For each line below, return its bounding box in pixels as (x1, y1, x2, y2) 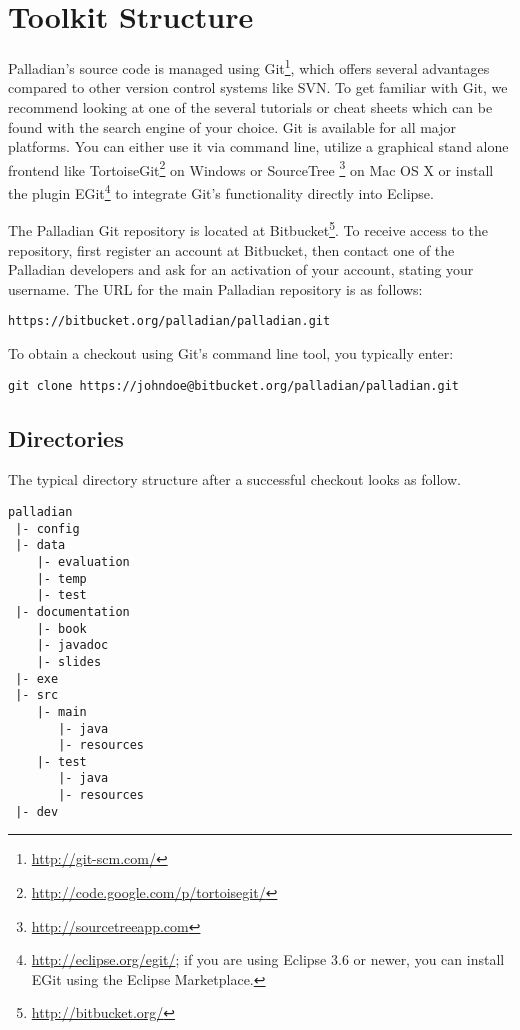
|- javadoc (36, 638, 109, 653)
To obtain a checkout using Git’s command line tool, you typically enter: (8, 342, 454, 363)
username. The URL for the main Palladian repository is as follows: (8, 278, 423, 299)
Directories (8, 422, 124, 453)
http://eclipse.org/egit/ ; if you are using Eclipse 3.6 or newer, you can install (31, 949, 505, 970)
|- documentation (15, 604, 130, 619)
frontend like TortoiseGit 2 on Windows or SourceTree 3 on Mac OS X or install (8, 156, 494, 180)
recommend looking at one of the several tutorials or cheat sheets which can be (8, 96, 493, 117)
